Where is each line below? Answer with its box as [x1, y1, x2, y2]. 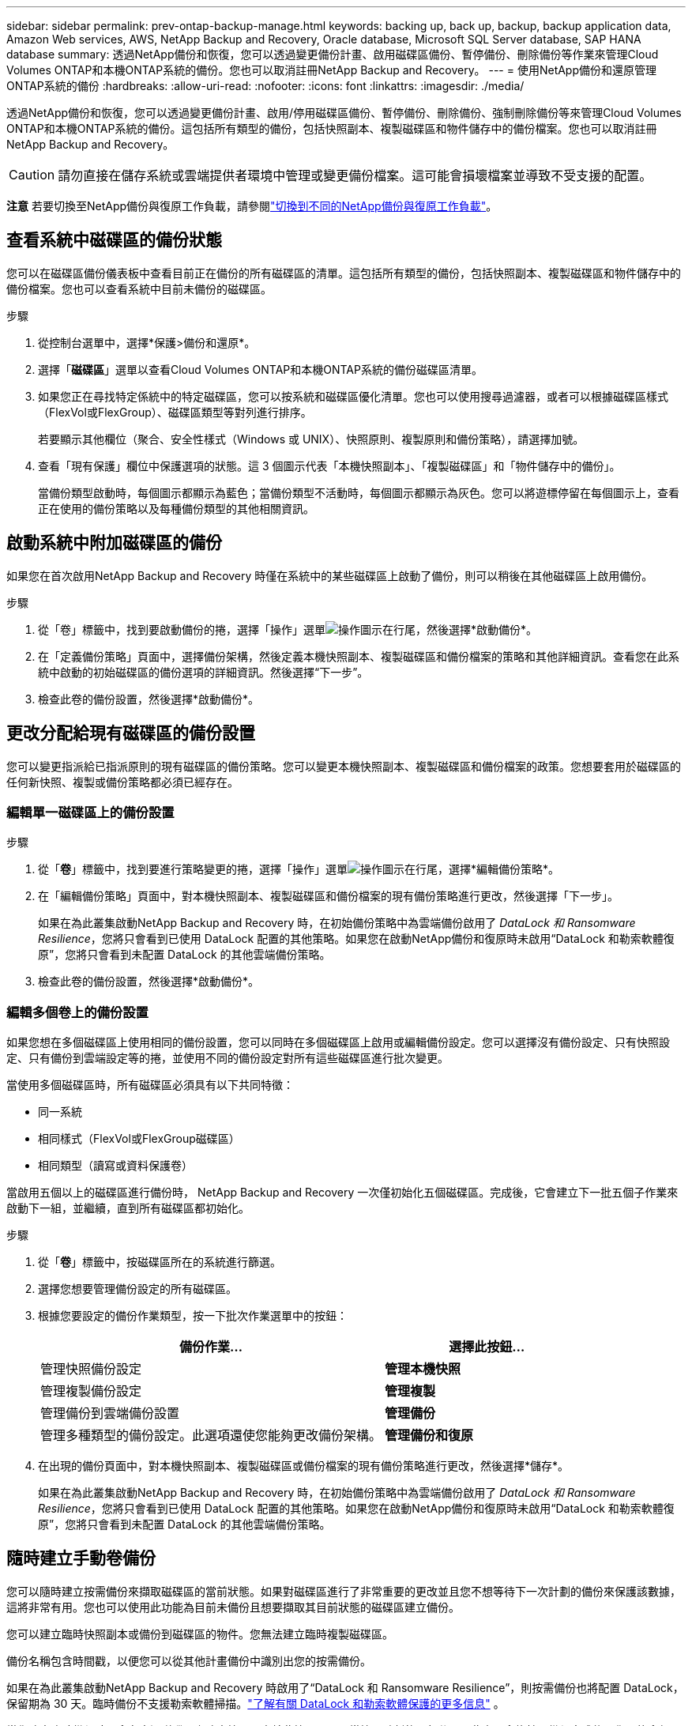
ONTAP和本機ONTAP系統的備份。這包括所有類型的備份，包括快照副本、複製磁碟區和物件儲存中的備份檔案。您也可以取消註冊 [6, 122, 657, 135]
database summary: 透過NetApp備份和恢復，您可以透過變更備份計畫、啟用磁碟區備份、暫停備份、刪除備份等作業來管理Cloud [6, 47, 659, 61]
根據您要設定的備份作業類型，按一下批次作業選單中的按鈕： [38, 1309, 348, 1323]
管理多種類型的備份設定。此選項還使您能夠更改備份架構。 [40, 1427, 382, 1444]
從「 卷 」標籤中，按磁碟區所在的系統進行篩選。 [38, 1255, 281, 1269]
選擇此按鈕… [449, 1339, 525, 1355]
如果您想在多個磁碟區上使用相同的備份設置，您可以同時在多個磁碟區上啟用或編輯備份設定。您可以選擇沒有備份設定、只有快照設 [6, 1035, 670, 1050]
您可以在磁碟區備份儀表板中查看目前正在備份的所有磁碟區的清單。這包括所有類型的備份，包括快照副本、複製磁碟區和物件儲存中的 [6, 266, 681, 280]
